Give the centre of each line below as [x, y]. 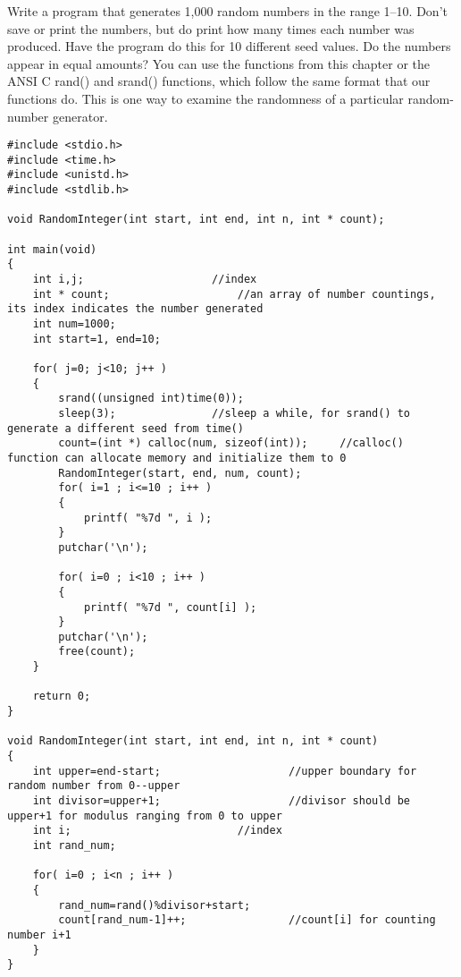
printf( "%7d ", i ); [148, 518]
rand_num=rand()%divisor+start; [155, 905]
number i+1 [39, 935]
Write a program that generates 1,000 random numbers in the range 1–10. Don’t [227, 11]
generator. [80, 116]
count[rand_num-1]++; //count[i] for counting [247, 920]
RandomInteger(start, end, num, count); [180, 473]
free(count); [97, 652]
